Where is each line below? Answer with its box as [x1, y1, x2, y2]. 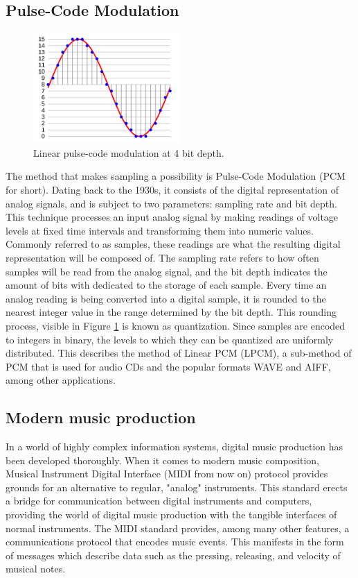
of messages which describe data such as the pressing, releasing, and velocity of [6, 547, 341, 562]
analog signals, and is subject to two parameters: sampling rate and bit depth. [6, 196, 337, 210]
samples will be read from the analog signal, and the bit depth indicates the [6, 264, 328, 278]
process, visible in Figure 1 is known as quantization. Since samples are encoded [6, 318, 346, 332]
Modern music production [6, 407, 196, 428]
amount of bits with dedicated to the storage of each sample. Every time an [6, 278, 327, 292]
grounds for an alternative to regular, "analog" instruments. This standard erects [6, 479, 348, 494]
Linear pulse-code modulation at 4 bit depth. [33, 145, 224, 160]
